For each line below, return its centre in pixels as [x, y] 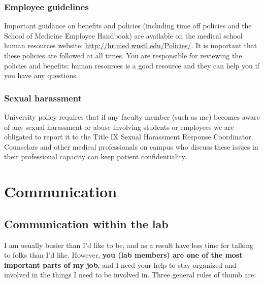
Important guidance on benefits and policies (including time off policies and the [128, 26]
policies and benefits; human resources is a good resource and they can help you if [132, 65]
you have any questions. [41, 75]
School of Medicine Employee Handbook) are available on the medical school [123, 35]
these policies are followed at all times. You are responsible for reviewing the [123, 55]
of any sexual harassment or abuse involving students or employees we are [119, 127]
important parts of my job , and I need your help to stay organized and [120, 264]
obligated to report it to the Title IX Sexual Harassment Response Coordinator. [129, 137]
